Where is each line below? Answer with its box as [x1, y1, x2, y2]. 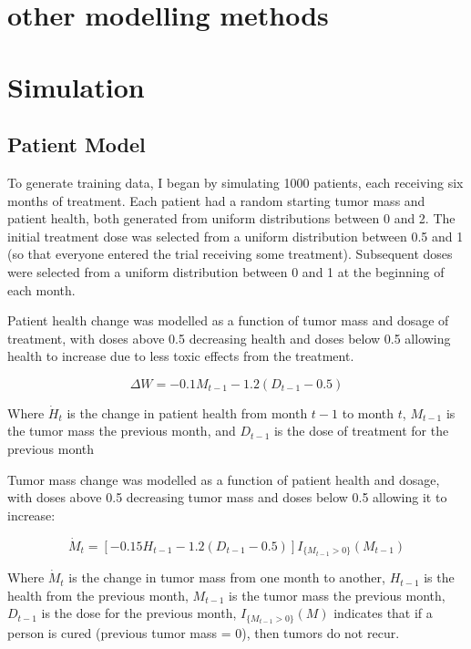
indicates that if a [333, 603, 433, 623]
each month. [7, 280, 76, 299]
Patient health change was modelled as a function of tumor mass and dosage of [7, 311, 449, 330]
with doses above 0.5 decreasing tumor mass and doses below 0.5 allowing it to [7, 488, 447, 507]
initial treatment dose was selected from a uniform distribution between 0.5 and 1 [7, 226, 464, 245]
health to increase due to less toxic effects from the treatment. [7, 346, 354, 366]
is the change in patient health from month [67, 403, 308, 422]
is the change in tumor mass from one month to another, [68, 568, 385, 587]
